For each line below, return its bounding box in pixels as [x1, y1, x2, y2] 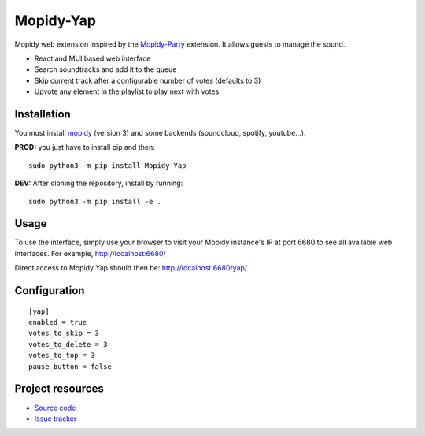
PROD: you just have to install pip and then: [14, 143, 155, 152]
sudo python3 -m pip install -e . [28, 197, 161, 206]
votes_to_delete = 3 [28, 340, 108, 348]
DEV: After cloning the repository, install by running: [14, 178, 183, 188]
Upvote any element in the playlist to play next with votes [34, 87, 220, 96]
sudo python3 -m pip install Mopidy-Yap [28, 161, 187, 170]
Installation [14, 107, 71, 121]
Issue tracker [34, 414, 77, 423]
